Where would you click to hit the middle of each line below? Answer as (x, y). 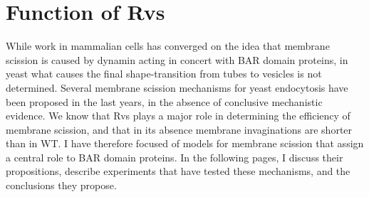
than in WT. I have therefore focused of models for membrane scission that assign (185, 143)
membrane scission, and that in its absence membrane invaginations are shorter (179, 129)
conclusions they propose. (61, 185)
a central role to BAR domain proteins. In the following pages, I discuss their (175, 157)
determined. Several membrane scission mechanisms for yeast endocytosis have (177, 87)
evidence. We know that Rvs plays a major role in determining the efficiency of (178, 116)
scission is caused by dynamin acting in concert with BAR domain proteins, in (177, 59)
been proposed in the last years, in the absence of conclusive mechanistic (164, 101)
